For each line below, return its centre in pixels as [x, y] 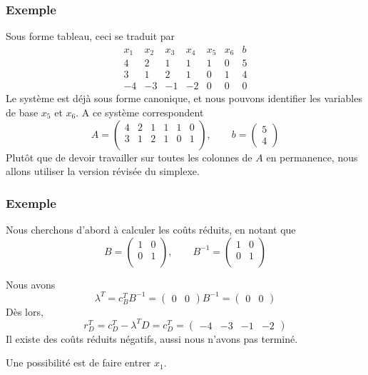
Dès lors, [25, 311]
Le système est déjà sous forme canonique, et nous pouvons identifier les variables [184, 98]
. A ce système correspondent [140, 112]
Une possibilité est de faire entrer [78, 362]
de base [22, 112]
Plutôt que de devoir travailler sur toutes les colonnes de [129, 157]
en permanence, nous [312, 157]
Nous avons [31, 284]
